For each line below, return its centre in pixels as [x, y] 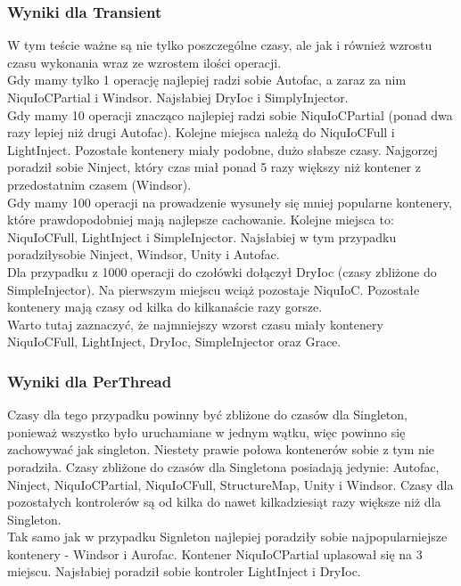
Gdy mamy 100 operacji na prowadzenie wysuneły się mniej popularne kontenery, [230, 202]
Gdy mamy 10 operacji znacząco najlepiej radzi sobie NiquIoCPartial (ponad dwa [230, 114]
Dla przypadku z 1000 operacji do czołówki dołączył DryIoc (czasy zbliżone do [222, 271]
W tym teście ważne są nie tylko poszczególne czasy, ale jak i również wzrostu [220, 45]
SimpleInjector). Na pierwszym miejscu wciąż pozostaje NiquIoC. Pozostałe [214, 289]
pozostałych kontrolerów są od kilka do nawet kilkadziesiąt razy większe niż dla [224, 502]
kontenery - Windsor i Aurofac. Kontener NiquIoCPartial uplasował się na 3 [215, 553]
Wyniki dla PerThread [90, 381]
